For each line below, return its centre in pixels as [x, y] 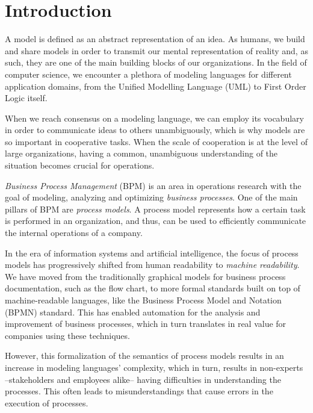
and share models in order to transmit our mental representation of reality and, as [156, 50]
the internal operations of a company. [74, 233]
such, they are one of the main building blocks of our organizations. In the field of [156, 62]
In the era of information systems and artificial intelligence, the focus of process [152, 253]
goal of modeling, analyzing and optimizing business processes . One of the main [151, 197]
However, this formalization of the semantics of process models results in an [144, 356]
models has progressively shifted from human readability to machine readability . [152, 265]
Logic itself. [26, 98]
